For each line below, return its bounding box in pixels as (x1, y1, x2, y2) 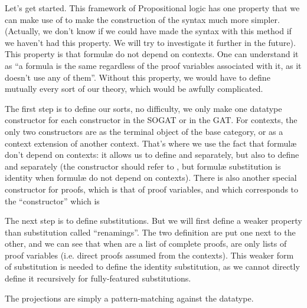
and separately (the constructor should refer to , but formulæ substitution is (5, 160, 281, 172)
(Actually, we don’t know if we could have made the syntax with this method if (5, 25, 292, 37)
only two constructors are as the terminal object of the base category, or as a (5, 125, 283, 137)
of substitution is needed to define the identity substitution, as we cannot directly (5, 260, 300, 273)
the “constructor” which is (5, 194, 100, 207)
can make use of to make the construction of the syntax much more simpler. (5, 13, 280, 25)
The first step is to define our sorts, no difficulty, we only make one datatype (5, 102, 282, 114)
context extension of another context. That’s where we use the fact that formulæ (5, 137, 297, 149)
